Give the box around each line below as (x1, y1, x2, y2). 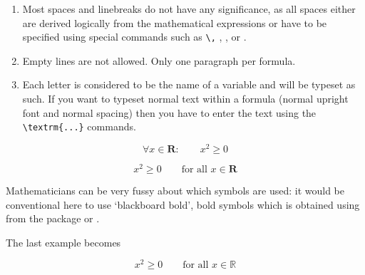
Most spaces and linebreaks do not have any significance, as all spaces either (22, 1, 356, 16)
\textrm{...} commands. (22, 119, 136, 134)
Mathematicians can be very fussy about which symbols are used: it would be (6, 183, 344, 198)
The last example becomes (6, 234, 121, 249)
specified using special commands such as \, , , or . (22, 29, 247, 44)
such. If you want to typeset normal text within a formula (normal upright (22, 91, 349, 106)
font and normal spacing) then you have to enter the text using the (22, 105, 317, 120)
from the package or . (6, 211, 100, 226)
